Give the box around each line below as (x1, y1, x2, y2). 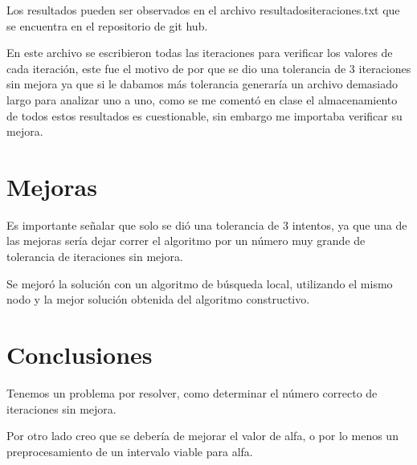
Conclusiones (6, 338, 153, 371)
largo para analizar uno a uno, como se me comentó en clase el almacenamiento (6, 91, 398, 108)
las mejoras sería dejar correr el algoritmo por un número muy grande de (6, 232, 366, 249)
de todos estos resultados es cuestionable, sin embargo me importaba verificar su (6, 107, 403, 124)
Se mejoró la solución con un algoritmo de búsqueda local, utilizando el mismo (6, 275, 393, 292)
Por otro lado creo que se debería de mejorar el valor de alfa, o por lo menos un (6, 427, 399, 444)
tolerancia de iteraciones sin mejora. (6, 248, 183, 265)
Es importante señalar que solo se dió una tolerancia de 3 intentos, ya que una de (6, 216, 407, 233)
